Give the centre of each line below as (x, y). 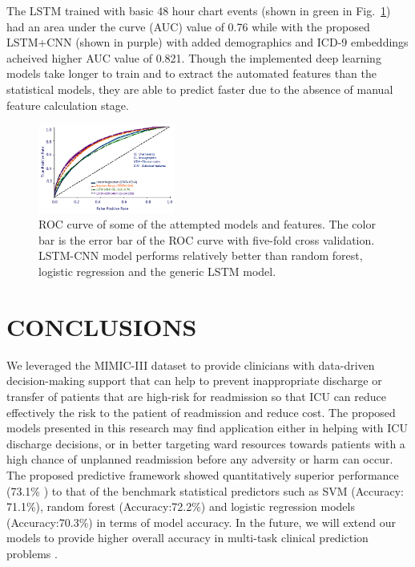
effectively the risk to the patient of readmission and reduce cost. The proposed (201, 412)
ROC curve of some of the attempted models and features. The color (207, 224)
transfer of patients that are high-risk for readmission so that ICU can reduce (197, 396)
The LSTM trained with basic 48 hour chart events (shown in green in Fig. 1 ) (199, 10)
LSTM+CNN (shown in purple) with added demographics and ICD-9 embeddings (207, 42)
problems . (32, 553)
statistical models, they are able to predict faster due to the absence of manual (200, 89)
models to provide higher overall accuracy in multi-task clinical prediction (187, 538)
